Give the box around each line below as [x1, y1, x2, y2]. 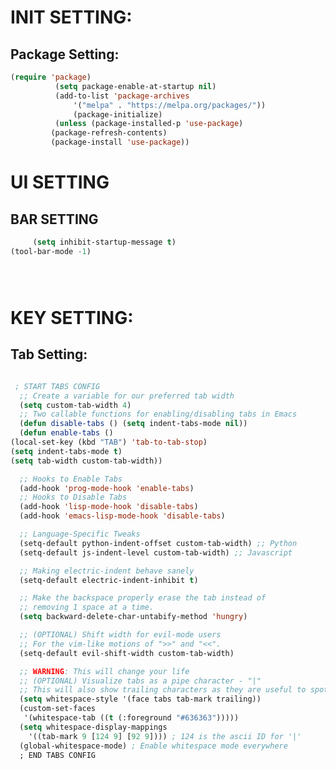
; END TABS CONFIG [19, 750, 97, 760]
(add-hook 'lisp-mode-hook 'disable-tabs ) [19, 502, 199, 512]
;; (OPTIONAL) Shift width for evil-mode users [19, 630, 222, 640]
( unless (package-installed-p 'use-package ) [54, 119, 244, 129]
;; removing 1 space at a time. [19, 602, 155, 613]
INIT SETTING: [10, 6, 133, 29]
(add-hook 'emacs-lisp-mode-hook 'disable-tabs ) [19, 511, 226, 521]
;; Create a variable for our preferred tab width [19, 391, 235, 401]
